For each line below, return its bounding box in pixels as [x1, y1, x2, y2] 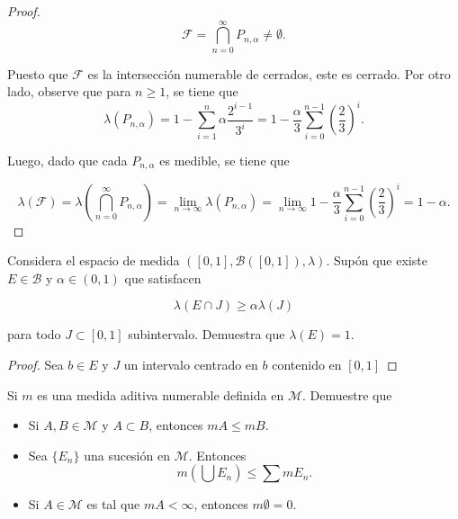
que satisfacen [124, 268, 202, 287]
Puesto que [7, 64, 68, 83]
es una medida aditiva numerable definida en [37, 385, 284, 404]
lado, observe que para [7, 82, 131, 101]
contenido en [272, 355, 342, 374]
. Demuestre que [301, 385, 392, 404]
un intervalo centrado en [123, 355, 258, 374]
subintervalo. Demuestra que [128, 325, 285, 344]
